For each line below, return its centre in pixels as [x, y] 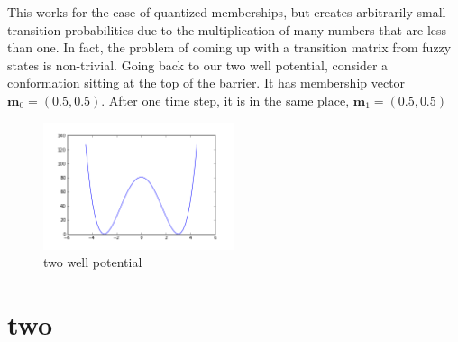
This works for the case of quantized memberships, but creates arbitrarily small [227, 12]
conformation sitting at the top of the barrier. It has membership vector [206, 83]
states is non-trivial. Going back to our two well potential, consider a [198, 65]
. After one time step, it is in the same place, [225, 100]
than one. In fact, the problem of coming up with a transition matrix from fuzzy [229, 47]
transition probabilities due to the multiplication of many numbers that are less [227, 29]
